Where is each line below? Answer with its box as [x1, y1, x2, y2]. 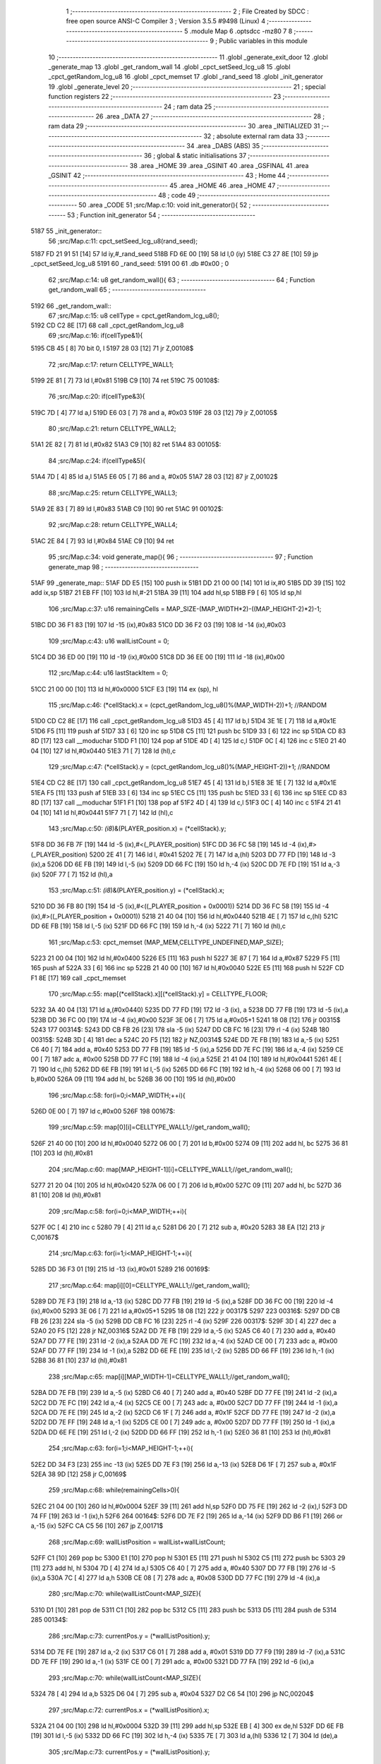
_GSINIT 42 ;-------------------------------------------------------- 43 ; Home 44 [48, 171, 286, 180]
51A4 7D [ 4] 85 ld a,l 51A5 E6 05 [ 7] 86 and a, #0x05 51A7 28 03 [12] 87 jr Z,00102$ [30, 473, 278, 481]
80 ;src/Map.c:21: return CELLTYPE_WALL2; [48, 424, 176, 433]
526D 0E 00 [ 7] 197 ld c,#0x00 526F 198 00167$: [30, 1106, 176, 1115]
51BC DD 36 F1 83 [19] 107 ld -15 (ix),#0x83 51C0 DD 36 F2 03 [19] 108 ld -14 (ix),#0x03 [30, 621, 286, 629]
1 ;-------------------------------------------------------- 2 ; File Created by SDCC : [66, 7, 310, 16]
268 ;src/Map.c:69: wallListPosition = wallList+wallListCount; [48, 1538, 226, 1546]
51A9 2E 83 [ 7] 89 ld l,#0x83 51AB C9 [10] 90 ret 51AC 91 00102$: [30, 505, 224, 513]
